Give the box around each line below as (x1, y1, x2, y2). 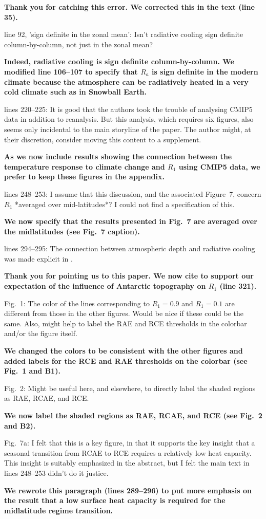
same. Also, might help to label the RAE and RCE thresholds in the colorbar (4, 318, 247, 328)
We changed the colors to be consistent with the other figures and (4, 345, 243, 356)
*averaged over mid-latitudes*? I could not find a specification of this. (14, 198, 235, 209)
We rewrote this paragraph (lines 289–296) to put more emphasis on (4, 485, 252, 495)
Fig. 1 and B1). (4, 365, 60, 376)
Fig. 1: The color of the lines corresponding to (4, 298, 150, 308)
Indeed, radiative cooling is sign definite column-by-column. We (4, 56, 234, 67)
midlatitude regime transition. (4, 505, 113, 515)
